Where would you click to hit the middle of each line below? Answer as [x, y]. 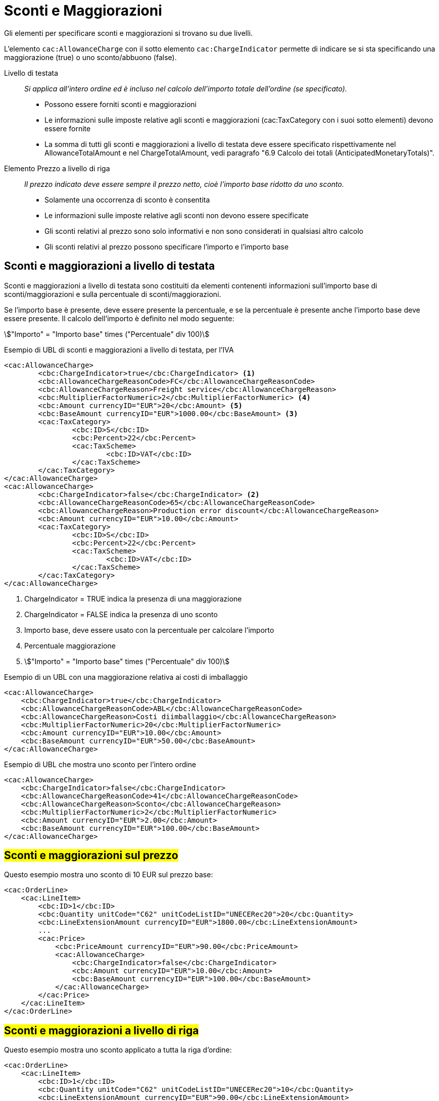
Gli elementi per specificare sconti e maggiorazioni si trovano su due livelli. [129, 33]
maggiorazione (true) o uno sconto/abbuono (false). [90, 57]
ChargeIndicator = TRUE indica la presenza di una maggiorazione [133, 598]
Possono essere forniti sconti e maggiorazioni [120, 104]
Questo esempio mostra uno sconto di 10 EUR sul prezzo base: [109, 875]
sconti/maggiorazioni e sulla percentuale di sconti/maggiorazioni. [113, 294]
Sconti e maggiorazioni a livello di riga [102, 1030]
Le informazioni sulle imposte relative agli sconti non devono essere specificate [177, 215]
